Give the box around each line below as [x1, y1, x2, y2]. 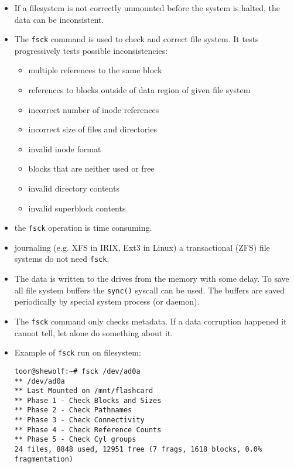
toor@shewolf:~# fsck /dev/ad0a [14, 367, 141, 375]
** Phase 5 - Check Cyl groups [14, 435, 136, 444]
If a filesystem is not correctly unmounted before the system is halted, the [14, 2, 281, 13]
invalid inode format [28, 142, 101, 155]
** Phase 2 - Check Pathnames [14, 406, 132, 415]
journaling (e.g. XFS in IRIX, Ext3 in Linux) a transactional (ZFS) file [14, 241, 270, 253]
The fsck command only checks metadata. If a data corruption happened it [14, 315, 287, 327]
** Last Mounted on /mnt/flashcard [14, 387, 153, 395]
